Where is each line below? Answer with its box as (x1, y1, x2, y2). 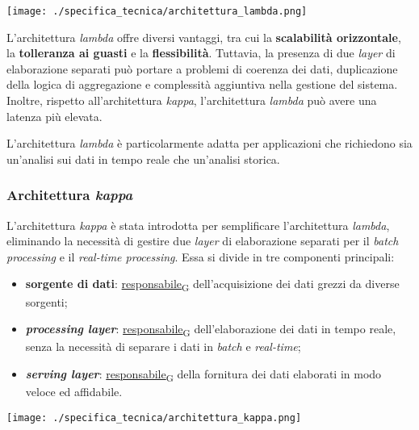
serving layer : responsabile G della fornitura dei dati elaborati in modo (25, 365, 382, 384)
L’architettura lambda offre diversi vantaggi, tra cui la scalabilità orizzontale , (6, 28, 401, 45)
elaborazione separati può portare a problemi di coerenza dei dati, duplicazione (6, 60, 398, 77)
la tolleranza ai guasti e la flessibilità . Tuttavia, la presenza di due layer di (6, 44, 396, 61)
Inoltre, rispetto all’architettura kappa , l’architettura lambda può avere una (6, 92, 377, 109)
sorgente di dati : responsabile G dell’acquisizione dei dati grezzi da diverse (25, 275, 400, 294)
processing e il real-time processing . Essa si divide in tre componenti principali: (6, 248, 395, 265)
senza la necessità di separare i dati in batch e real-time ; (25, 338, 301, 355)
